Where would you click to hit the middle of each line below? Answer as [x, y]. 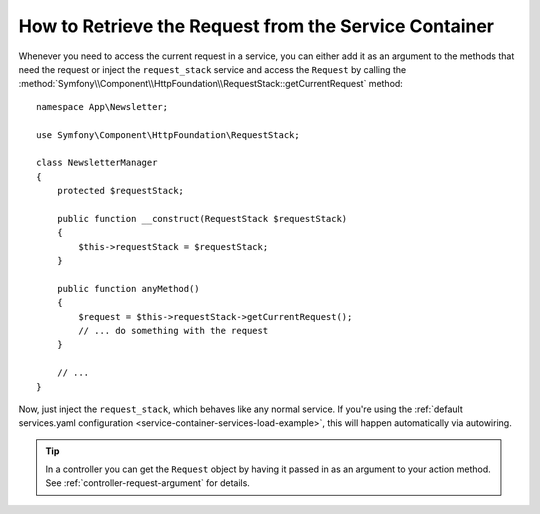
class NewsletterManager [97, 163]
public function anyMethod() [128, 288]
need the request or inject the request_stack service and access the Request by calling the [212, 69]
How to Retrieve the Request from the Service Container [256, 26]
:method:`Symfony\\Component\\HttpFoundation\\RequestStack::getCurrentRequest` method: [211, 84]
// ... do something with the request [173, 330]
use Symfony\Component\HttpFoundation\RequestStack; [168, 134]
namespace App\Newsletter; [102, 106]
